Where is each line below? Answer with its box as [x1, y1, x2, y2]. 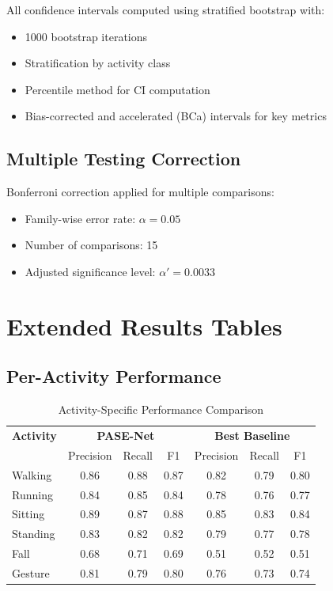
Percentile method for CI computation [25, 81, 210, 97]
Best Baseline [214, 426, 290, 443]
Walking [12, 466, 52, 483]
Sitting [12, 506, 45, 522]
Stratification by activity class [25, 55, 171, 71]
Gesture [12, 564, 50, 581]
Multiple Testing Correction [6, 146, 241, 171]
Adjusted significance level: [25, 263, 156, 279]
